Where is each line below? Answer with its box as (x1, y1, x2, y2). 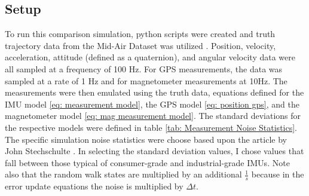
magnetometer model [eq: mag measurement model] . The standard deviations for (5, 109, 301, 122)
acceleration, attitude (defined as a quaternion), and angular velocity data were (5, 51, 295, 63)
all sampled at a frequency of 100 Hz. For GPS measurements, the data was (5, 62, 283, 75)
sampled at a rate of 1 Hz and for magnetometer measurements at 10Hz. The (5, 74, 287, 87)
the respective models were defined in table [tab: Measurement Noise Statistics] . (5, 121, 298, 133)
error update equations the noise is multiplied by (5, 180, 183, 192)
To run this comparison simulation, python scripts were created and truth (5, 27, 276, 40)
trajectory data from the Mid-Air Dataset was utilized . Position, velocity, (5, 39, 276, 51)
